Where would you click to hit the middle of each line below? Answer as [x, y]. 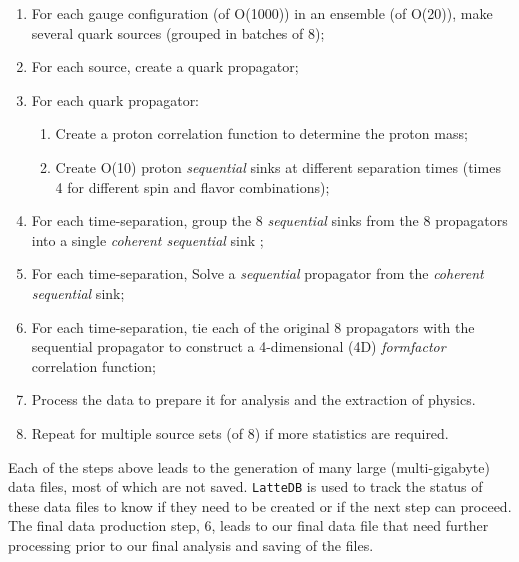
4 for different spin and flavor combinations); [192, 186]
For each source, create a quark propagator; [165, 66]
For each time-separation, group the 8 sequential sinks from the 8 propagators [269, 220]
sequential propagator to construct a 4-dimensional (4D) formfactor [238, 346]
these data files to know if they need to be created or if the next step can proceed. [260, 505]
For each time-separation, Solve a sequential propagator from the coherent [257, 273]
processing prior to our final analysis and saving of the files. [191, 544]
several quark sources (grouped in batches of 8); [178, 32]
